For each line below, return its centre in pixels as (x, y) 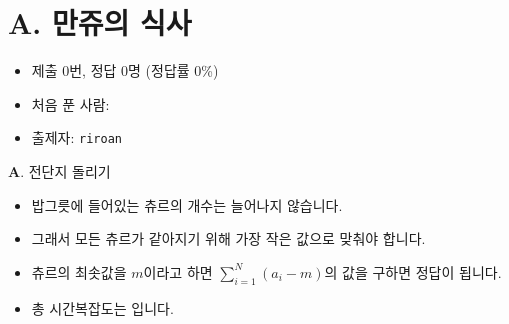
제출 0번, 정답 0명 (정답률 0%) (125, 70)
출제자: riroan (76, 137)
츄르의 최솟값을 (79, 271)
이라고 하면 (178, 271)
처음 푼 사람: (70, 103)
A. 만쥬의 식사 (100, 22)
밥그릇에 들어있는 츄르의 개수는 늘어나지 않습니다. (187, 204)
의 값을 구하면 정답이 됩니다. (413, 271)
